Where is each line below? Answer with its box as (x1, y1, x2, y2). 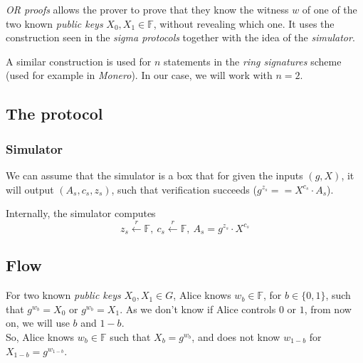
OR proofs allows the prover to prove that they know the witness (6, 2, 289, 16)
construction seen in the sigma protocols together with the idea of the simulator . (6, 30, 355, 45)
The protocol (6, 102, 103, 125)
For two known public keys (6, 288, 121, 302)
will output (6, 181, 54, 196)
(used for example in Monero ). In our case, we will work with (6, 68, 273, 83)
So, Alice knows (6, 329, 75, 344)
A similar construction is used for (6, 53, 152, 68)
